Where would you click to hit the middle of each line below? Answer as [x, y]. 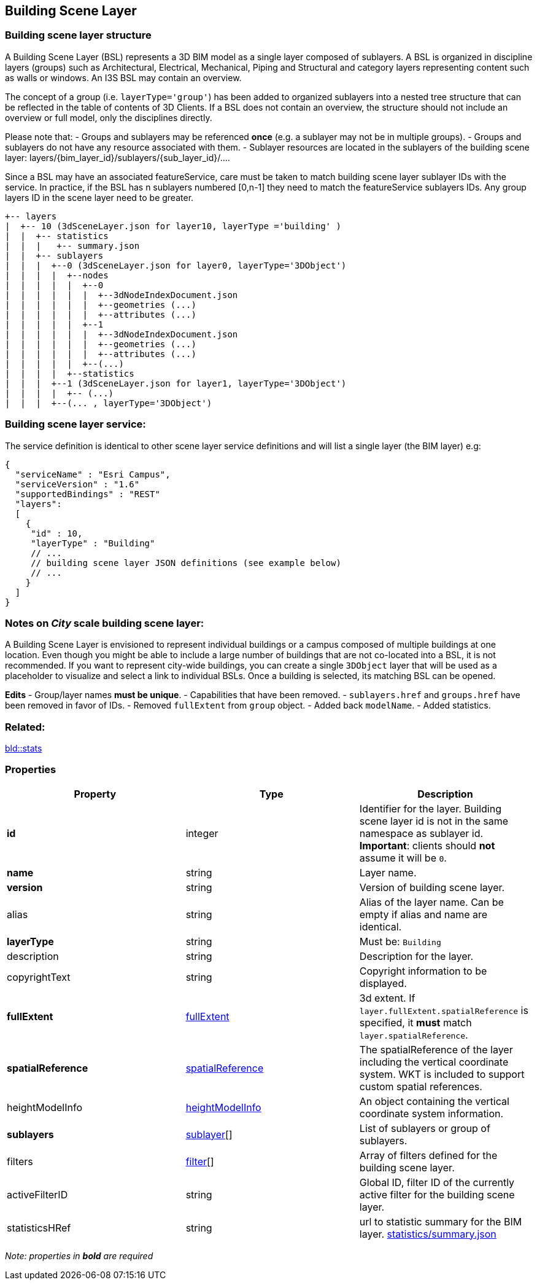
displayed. [383, 983]
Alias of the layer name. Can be [431, 902]
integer [202, 833]
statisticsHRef [39, 1228]
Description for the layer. [416, 956]
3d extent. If [387, 998]
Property [95, 794]
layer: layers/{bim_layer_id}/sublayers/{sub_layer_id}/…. [118, 157]
